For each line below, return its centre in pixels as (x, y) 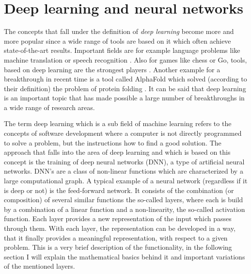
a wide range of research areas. (49, 107)
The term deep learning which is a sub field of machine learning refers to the (118, 123)
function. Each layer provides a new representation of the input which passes (118, 218)
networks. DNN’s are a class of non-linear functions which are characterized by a (124, 171)
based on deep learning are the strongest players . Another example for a (112, 69)
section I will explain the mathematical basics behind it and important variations (125, 256)
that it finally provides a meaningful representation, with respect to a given (116, 237)
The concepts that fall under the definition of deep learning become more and (119, 31)
